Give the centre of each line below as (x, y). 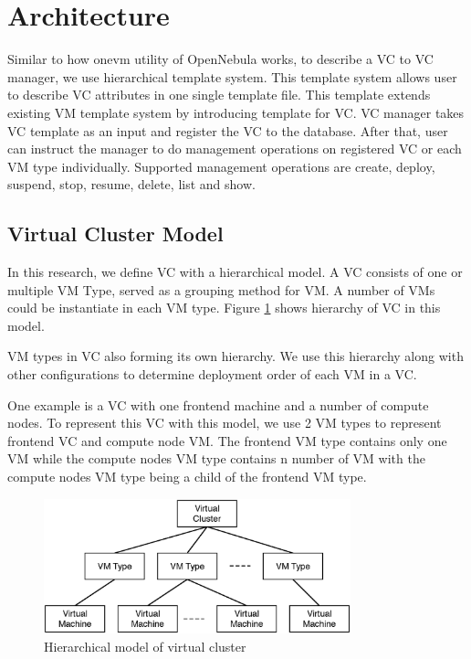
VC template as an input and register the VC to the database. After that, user (228, 130)
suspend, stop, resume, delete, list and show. (131, 184)
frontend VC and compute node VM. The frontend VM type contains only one (227, 440)
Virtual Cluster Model (115, 234)
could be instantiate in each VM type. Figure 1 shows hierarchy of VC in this (224, 308)
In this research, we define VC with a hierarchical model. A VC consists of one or (235, 272)
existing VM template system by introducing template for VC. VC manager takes (236, 112)
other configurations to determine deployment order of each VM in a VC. (212, 374)
